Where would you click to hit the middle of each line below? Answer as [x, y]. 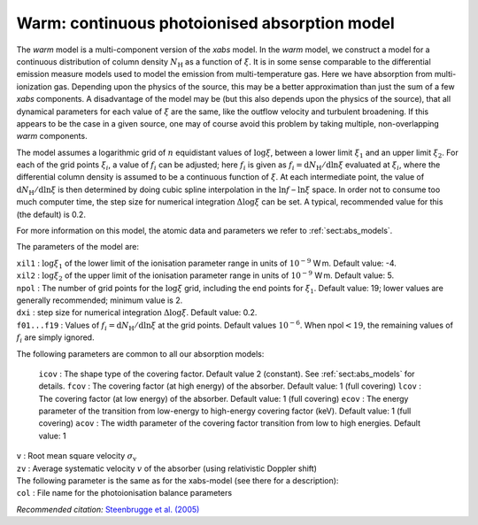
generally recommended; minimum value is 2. [100, 300]
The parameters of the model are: [78, 247]
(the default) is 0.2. [51, 214]
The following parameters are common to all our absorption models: [140, 353]
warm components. [52, 136]
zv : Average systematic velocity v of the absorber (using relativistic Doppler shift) [167, 468]
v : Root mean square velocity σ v [77, 457]
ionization [34, 86]
